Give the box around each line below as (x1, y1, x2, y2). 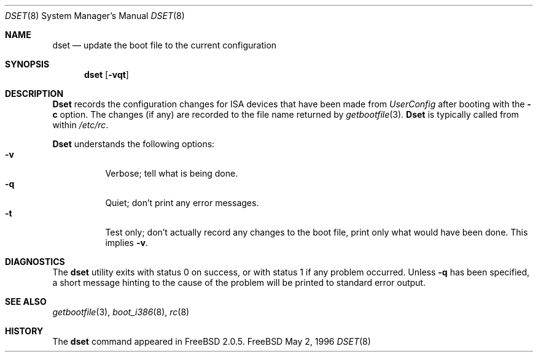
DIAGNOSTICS (5, 256, 65, 267)
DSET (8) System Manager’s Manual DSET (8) (5, 10, 185, 21)
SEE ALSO (5, 296, 47, 307)
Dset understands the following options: (52, 139, 215, 149)
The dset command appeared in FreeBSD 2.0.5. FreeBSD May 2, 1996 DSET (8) (52, 336, 371, 347)
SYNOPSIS (5, 59, 50, 69)
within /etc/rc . (52, 120, 109, 130)
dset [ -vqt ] (84, 69, 129, 80)
